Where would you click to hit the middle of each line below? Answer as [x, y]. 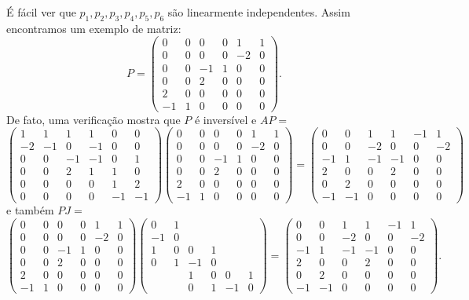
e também [30, 210]
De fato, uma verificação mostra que [93, 119]
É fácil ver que [41, 12]
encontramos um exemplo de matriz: [94, 28]
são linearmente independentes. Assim [259, 12]
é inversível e [225, 119]
